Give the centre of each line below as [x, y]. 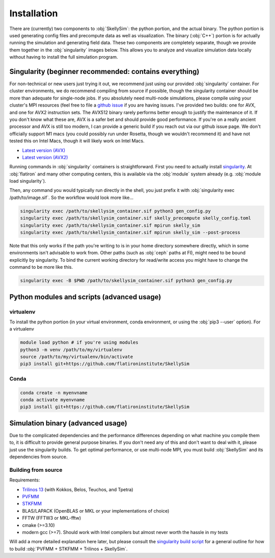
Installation [34, 13]
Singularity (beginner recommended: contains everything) [104, 71]
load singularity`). [28, 181]
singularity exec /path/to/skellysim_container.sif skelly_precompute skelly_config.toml [136, 218]
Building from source [36, 470]
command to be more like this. [41, 267]
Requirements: [25, 480]
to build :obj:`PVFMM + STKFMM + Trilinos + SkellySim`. [68, 549]
